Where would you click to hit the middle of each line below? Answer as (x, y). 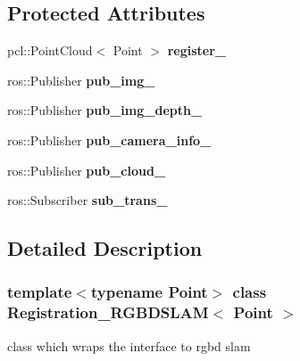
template (40, 292)
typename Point (149, 292)
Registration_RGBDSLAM (108, 312)
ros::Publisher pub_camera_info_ (109, 139)
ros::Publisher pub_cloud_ (87, 170)
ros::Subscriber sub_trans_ (87, 200)
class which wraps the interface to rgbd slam (129, 345)
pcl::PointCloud (50, 50)
